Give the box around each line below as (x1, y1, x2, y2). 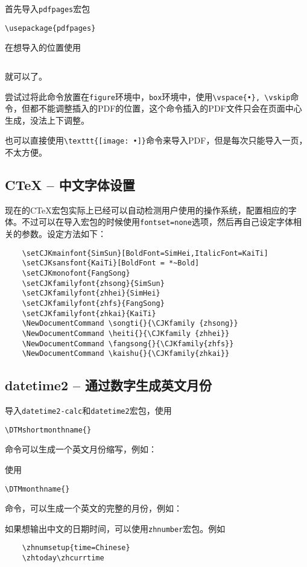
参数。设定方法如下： (21, 227, 106, 240)
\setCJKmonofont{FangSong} (22, 268, 130, 277)
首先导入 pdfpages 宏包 (5, 2, 90, 14)
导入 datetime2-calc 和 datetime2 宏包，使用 (5, 404, 172, 417)
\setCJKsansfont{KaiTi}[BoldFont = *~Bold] (22, 259, 200, 268)
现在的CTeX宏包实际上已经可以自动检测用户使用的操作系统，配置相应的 (5, 203, 288, 216)
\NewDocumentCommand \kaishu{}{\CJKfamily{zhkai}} (22, 349, 230, 358)
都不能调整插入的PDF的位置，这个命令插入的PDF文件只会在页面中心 (30, 102, 302, 115)
